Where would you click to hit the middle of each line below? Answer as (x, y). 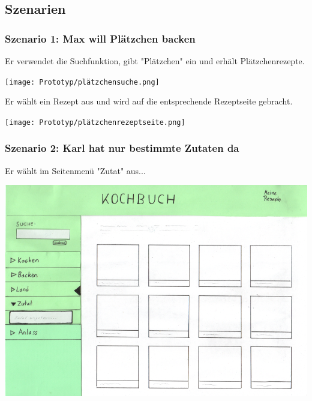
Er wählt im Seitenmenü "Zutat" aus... (75, 170)
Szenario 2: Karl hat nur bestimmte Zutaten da (122, 148)
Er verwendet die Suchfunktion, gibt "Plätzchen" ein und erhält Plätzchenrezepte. (155, 61)
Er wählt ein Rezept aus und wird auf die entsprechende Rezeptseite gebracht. (149, 101)
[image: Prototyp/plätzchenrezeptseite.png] (95, 122)
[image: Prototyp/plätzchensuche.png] (82, 82)
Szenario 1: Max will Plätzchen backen (100, 38)
